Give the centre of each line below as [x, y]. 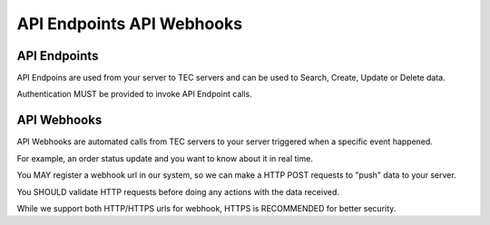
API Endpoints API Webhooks [130, 24]
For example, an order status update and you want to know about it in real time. [165, 158]
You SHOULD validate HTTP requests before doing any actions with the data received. [178, 191]
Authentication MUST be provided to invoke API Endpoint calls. [135, 94]
